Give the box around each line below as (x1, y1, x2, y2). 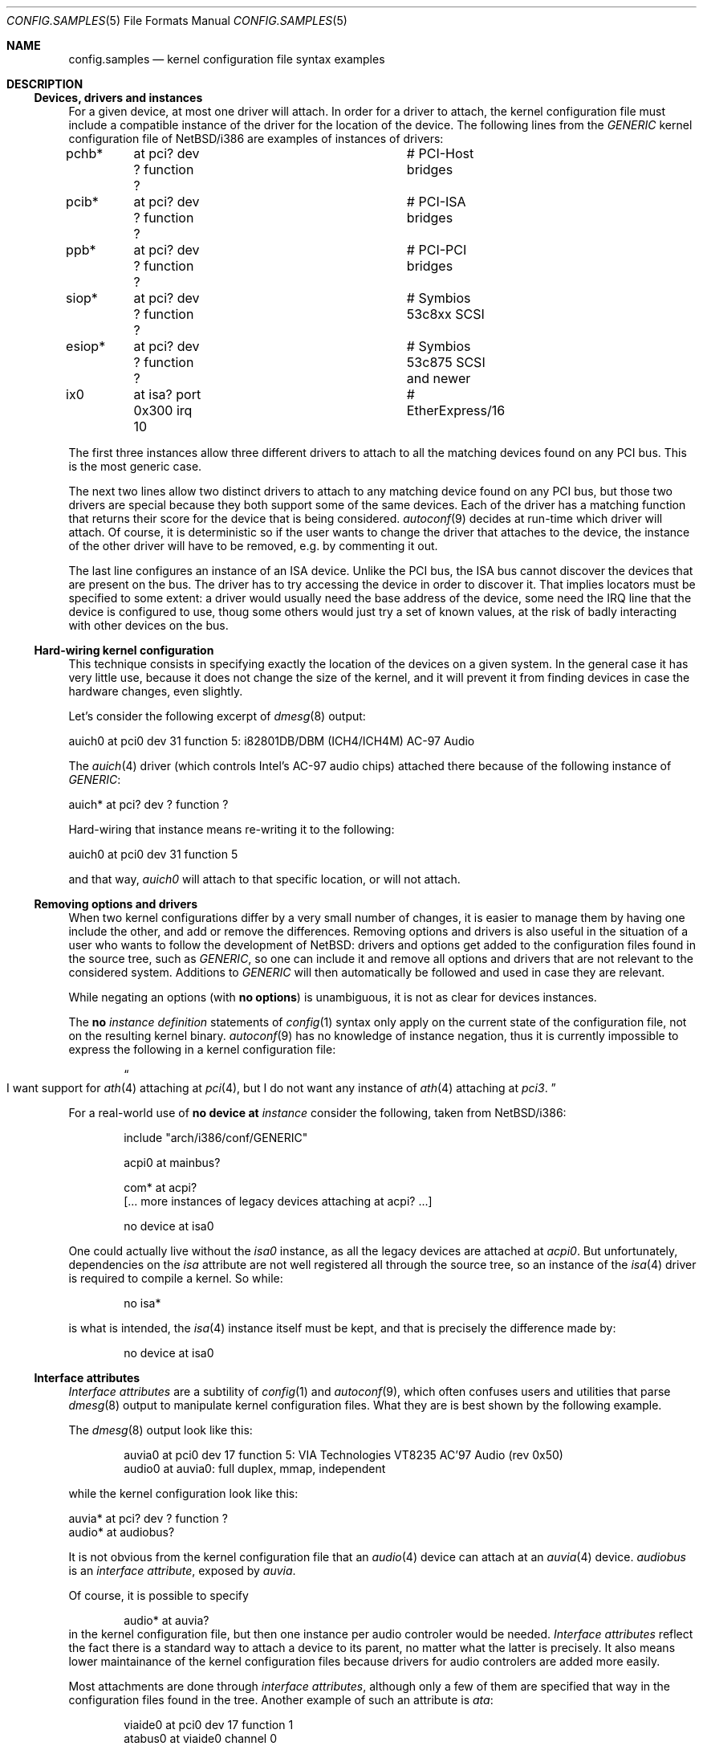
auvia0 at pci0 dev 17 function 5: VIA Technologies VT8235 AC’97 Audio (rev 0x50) (124, 1448, 563, 1462)
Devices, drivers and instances (34, 91, 203, 104)
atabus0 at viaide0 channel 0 (124, 1732, 277, 1745)
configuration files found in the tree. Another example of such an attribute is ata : (68, 1693, 494, 1707)
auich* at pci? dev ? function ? (68, 797, 229, 811)
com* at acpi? (124, 1181, 197, 1194)
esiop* (66, 338, 106, 354)
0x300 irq (133, 402, 193, 418)
